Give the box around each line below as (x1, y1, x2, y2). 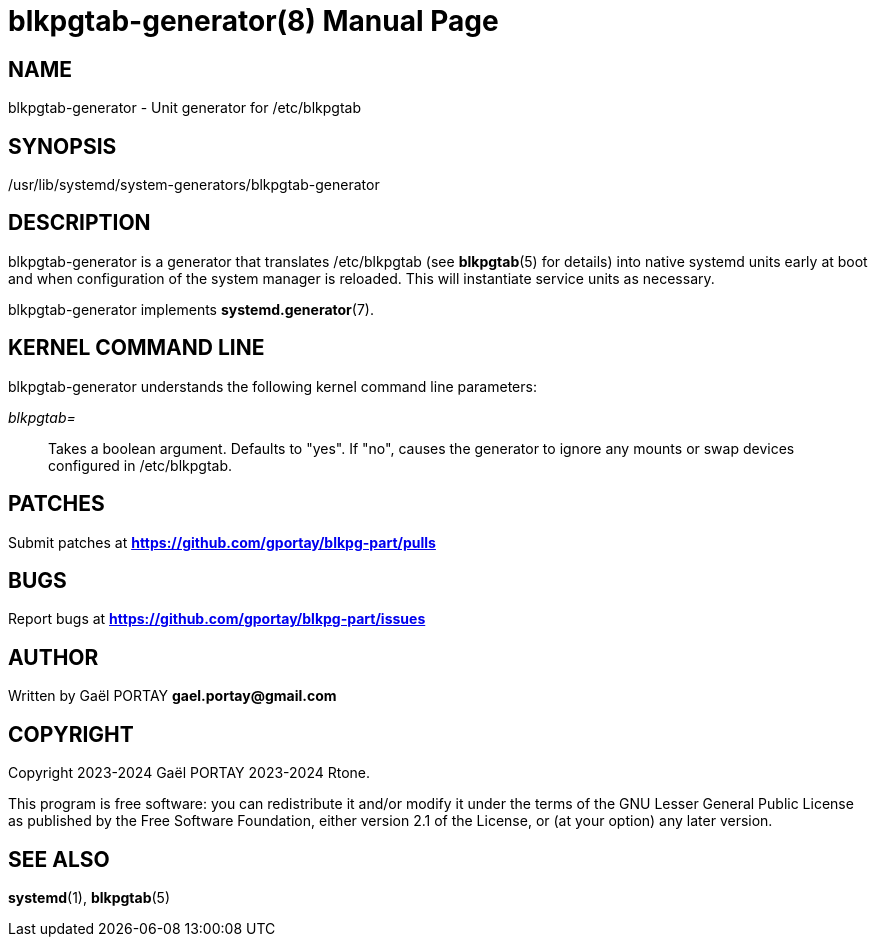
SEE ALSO (8, 846, 110, 872)
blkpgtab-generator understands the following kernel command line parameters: (8, 377, 537, 395)
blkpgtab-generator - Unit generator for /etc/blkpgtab (8, 99, 361, 117)
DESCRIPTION (8, 210, 151, 236)
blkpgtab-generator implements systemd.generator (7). (8, 300, 374, 318)
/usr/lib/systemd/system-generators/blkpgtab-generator (8, 176, 380, 194)
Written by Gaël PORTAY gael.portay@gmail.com (8, 687, 337, 705)
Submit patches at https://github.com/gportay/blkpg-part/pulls (8, 533, 436, 551)
